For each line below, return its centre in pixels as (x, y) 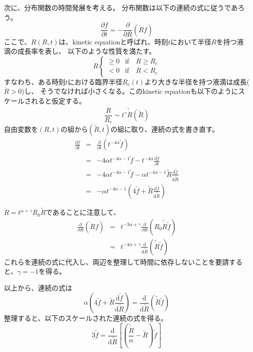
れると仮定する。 (58, 101)
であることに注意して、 (83, 212)
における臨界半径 (95, 81)
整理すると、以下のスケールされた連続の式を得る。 (86, 318)
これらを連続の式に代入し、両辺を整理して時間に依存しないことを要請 (117, 261)
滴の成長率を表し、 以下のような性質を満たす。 (80, 51)
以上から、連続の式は (38, 287)
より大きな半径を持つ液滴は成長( (197, 81)
